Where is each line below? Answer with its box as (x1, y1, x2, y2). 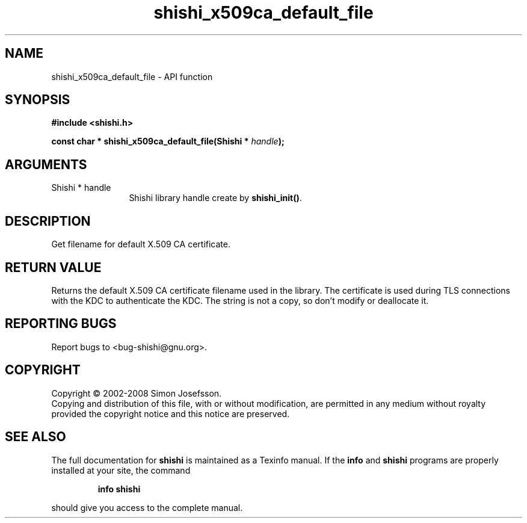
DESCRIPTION (5, 213, 91, 229)
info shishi (97, 483, 141, 494)
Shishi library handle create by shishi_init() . (129, 193, 302, 203)
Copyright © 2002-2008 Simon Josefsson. (51, 388, 222, 398)
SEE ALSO (5, 429, 66, 445)
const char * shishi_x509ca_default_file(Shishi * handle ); (51, 136, 285, 147)
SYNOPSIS (5, 92, 70, 108)
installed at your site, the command (51, 465, 191, 475)
